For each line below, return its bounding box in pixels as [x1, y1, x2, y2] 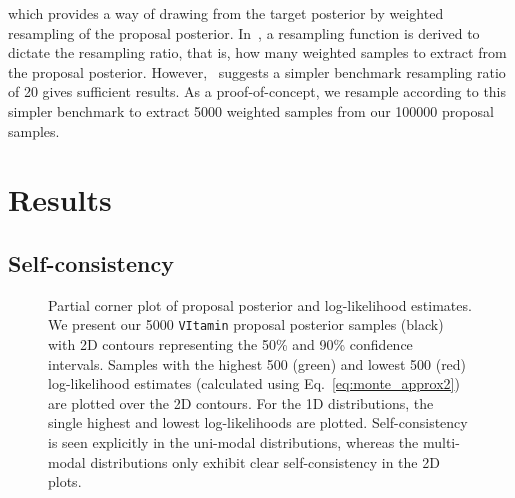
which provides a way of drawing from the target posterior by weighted [8, 3, 444, 23]
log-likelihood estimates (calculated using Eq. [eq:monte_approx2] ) [48, 373, 460, 394]
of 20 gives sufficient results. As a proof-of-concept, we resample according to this [8, 81, 507, 102]
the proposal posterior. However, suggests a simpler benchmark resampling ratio [8, 61, 506, 82]
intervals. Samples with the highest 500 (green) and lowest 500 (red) [48, 353, 467, 374]
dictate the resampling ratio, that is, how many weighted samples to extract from [8, 42, 507, 63]
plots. [48, 471, 82, 492]
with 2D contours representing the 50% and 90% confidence [48, 333, 413, 354]
